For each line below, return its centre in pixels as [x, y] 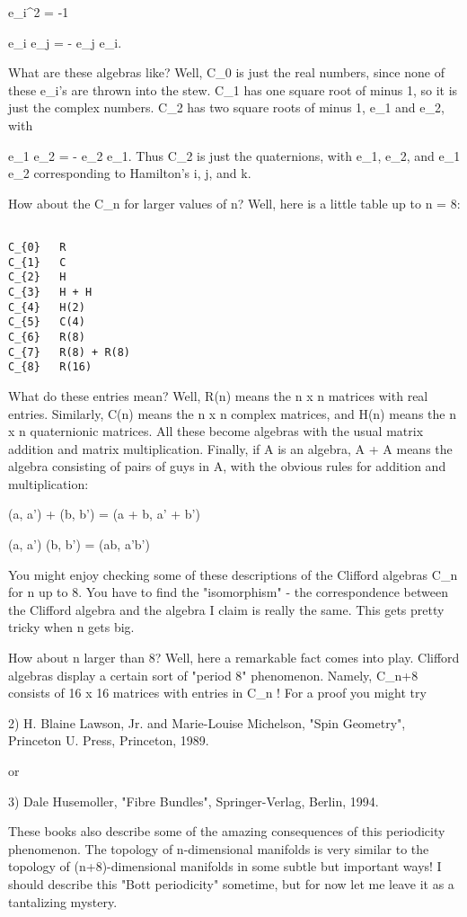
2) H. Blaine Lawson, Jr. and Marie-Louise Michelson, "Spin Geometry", [207, 722]
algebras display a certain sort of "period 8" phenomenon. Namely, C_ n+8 [213, 675]
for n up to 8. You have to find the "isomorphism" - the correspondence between [228, 592]
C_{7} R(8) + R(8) [70, 352]
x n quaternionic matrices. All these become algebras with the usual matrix [216, 431]
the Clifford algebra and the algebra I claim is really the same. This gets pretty [226, 609]
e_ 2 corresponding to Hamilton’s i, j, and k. [130, 173]
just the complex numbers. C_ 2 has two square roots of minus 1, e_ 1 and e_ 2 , [226, 107]
